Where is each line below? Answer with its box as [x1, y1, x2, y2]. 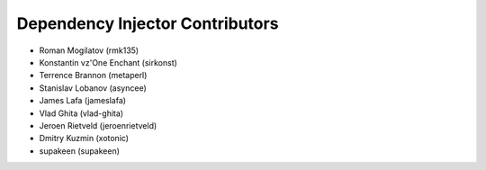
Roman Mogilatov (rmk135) [39, 45, 139, 56]
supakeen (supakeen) [39, 145, 121, 157]
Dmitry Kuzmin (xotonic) [39, 133, 130, 144]
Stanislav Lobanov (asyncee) [39, 82, 148, 94]
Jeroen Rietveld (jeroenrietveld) [39, 120, 157, 130]
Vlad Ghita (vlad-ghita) [39, 108, 124, 119]
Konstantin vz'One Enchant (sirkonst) [39, 57, 177, 67]
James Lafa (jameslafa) [39, 95, 126, 106]
